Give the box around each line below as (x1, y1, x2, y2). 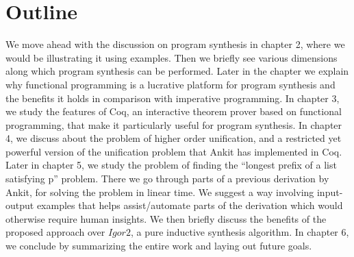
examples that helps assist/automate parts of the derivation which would (36, 198, 343, 212)
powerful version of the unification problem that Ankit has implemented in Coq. (5, 144, 342, 158)
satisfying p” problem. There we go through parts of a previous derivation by (5, 171, 329, 186)
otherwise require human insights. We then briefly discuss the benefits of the (5, 211, 327, 225)
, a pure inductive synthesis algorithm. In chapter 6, (130, 225, 349, 239)
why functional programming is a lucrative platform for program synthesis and (5, 77, 336, 91)
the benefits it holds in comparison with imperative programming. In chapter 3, (5, 90, 340, 105)
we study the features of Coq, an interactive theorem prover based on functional (5, 104, 342, 119)
